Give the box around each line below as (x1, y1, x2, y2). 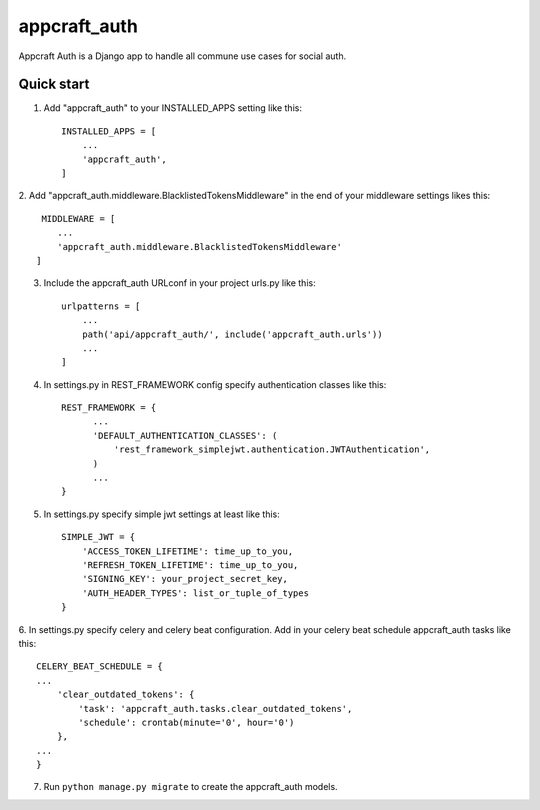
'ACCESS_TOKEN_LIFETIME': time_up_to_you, (81, 545, 294, 557)
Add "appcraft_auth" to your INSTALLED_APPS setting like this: (43, 102, 302, 114)
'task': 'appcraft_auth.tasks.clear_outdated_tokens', (78, 703, 353, 714)
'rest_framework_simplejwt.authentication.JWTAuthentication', (113, 444, 431, 455)
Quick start (18, 76, 90, 93)
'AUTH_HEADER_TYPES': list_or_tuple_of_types (81, 587, 310, 599)
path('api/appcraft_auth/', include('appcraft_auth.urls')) (81, 328, 384, 340)
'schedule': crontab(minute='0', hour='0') (78, 716, 295, 728)
